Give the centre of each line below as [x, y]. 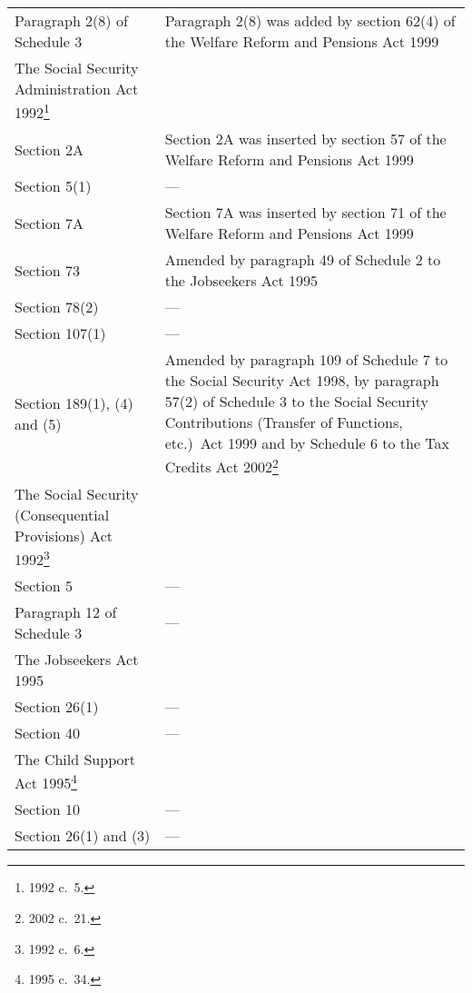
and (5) [38, 423]
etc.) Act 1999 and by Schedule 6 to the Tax [307, 443]
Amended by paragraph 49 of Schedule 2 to [303, 260]
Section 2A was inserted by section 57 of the [305, 139]
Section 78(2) [57, 307]
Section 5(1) [53, 186]
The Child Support [75, 759]
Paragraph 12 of [66, 611]
